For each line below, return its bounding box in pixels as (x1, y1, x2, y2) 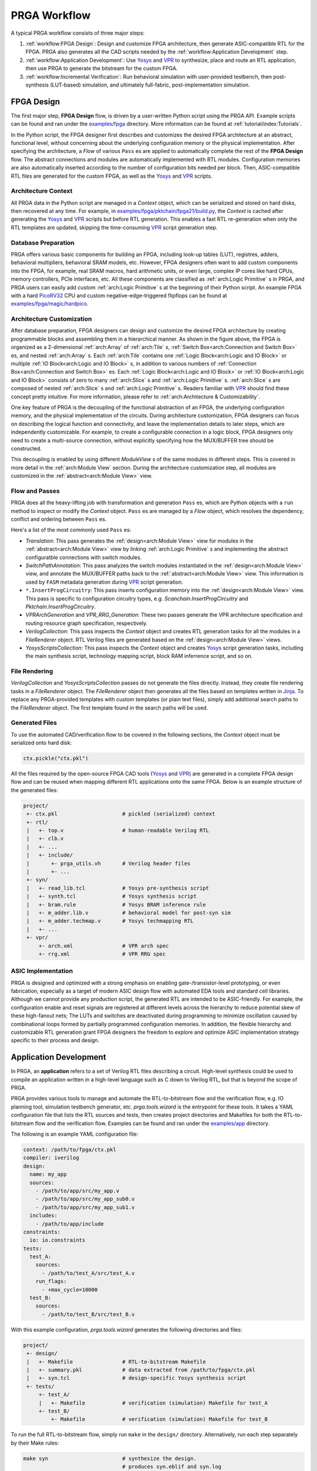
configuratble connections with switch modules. (25, 554, 142, 561)
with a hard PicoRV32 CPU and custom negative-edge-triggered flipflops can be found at (11, 292, 227, 299)
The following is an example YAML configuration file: (11, 1130, 139, 1137)
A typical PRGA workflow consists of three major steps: (11, 29, 145, 36)
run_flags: (35, 1278, 67, 1285)
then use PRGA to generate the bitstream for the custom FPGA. (25, 65, 178, 72)
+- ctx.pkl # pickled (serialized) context (26, 811, 215, 817)
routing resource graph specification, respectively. (25, 620, 148, 627)
